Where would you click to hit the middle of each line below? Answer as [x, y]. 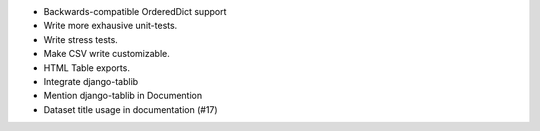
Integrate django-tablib [91, 81]
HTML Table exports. [86, 67]
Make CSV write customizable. [106, 54]
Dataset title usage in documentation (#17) [131, 109]
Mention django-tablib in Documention [123, 96]
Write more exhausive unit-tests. [110, 26]
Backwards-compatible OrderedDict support [135, 11]
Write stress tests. [81, 39]
